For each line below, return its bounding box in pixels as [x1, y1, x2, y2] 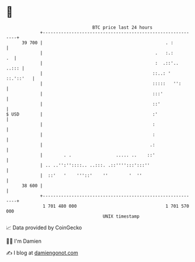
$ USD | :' [6, 111, 158, 117]
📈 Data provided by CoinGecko [6, 224, 82, 231]
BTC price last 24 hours [92, 25, 153, 30]
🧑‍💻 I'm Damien [6, 237, 42, 244]
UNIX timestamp [102, 213, 140, 219]
